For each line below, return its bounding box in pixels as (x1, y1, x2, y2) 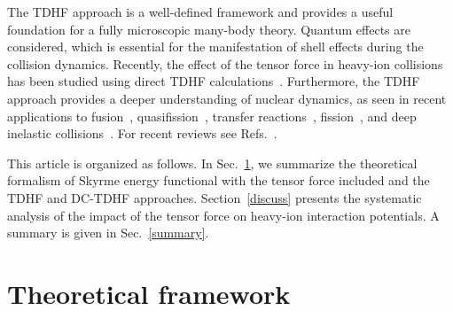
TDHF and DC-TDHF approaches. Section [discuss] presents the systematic (7, 188, 422, 206)
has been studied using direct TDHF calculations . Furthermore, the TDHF (7, 72, 420, 90)
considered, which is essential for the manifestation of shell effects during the (7, 37, 424, 56)
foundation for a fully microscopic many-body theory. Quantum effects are (7, 19, 410, 38)
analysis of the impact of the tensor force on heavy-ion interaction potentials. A (7, 206, 440, 224)
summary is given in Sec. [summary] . (7, 223, 209, 242)
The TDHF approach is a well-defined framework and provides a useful (7, 3, 394, 20)
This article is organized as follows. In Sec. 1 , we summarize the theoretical (7, 153, 418, 172)
